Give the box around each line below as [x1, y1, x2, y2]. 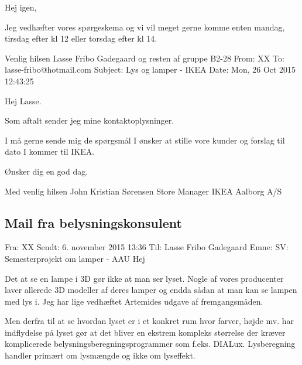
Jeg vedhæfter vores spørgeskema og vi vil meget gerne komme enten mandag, [5, 21, 285, 33]
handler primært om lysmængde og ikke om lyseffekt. [5, 349, 195, 361]
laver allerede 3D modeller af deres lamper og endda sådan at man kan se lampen [5, 284, 297, 296]
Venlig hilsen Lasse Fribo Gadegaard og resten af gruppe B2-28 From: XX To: [5, 52, 284, 64]
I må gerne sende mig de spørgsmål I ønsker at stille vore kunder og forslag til [5, 134, 285, 146]
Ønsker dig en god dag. [5, 165, 88, 177]
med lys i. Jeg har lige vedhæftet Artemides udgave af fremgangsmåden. [5, 295, 263, 307]
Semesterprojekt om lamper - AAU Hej [5, 252, 145, 264]
